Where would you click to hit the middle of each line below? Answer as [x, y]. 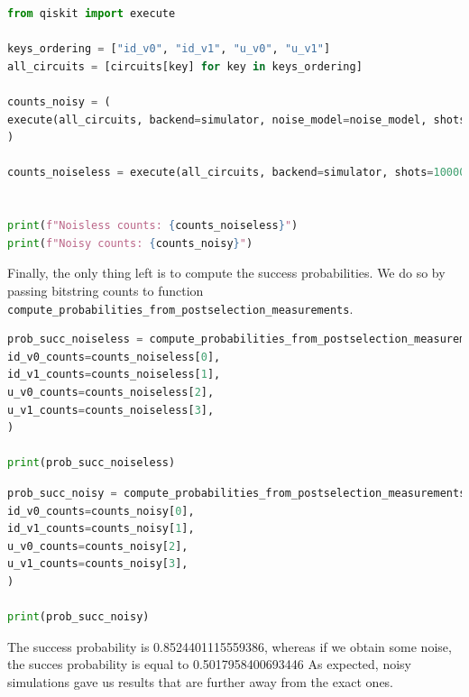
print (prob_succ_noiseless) [92, 463]
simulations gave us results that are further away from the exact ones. [201, 681]
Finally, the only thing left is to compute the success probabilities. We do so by [226, 273]
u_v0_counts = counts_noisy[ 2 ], [98, 546]
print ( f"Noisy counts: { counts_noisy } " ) [130, 243]
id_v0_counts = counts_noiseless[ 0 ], [114, 357]
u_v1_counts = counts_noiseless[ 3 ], [111, 410]
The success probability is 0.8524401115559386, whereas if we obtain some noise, [230, 646]
